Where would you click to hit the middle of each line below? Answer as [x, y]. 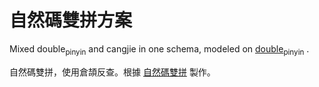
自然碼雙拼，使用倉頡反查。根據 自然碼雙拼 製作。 [112, 72]
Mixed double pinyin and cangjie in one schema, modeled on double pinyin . [159, 49]
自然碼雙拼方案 [71, 20]
